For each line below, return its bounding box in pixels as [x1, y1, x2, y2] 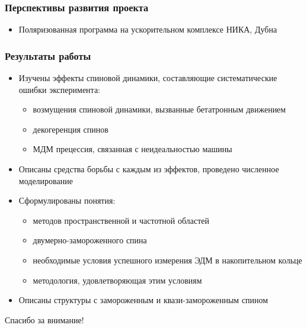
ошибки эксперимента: [18, 83, 100, 95]
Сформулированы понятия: [18, 194, 116, 207]
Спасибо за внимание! [5, 313, 84, 326]
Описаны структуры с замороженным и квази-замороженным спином [18, 294, 268, 306]
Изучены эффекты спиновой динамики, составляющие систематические [18, 72, 277, 84]
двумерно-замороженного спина [33, 234, 147, 246]
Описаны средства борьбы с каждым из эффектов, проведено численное [18, 163, 279, 175]
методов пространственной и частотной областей [33, 214, 210, 226]
